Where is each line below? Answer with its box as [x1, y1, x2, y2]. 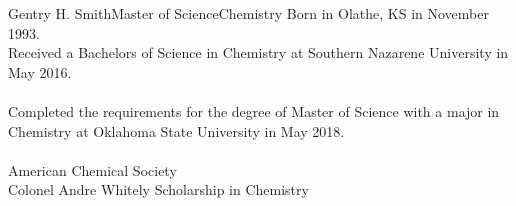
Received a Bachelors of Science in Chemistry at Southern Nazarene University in [8, 42, 509, 63]
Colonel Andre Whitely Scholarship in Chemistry [8, 179, 309, 200]
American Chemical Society [8, 159, 177, 180]
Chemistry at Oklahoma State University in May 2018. [8, 120, 345, 141]
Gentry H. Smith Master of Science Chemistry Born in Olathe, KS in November [8, 3, 489, 23]
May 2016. [8, 61, 72, 82]
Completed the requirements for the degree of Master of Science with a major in [8, 100, 500, 121]
